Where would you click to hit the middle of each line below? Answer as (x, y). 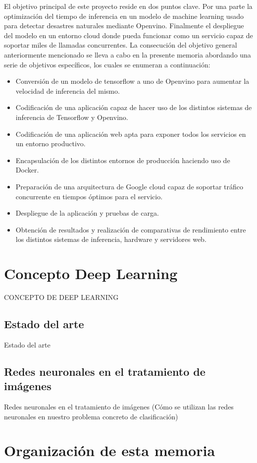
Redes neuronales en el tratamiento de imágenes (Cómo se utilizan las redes (119, 406)
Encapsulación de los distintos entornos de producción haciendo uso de (123, 160)
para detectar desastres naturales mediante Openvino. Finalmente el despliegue (124, 26)
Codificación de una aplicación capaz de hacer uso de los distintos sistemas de (134, 107)
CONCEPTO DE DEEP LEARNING (61, 297)
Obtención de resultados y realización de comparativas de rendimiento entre (131, 229)
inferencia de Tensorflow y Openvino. (72, 117)
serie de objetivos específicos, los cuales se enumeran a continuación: (107, 64)
